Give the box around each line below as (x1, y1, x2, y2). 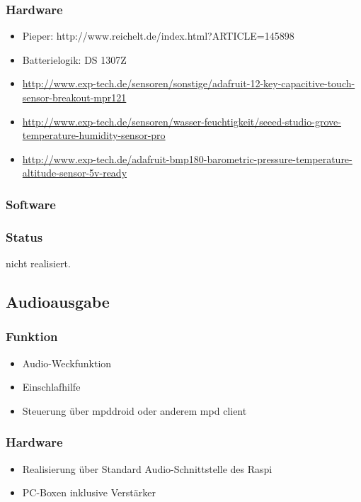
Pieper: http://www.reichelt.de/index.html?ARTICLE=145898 (22, 28, 294, 43)
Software (6, 195, 56, 213)
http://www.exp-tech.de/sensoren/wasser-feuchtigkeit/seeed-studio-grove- (22, 113, 341, 128)
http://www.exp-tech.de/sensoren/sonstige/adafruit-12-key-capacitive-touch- (22, 76, 355, 91)
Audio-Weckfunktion (22, 355, 112, 370)
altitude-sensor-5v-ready (22, 165, 127, 180)
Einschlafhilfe (22, 379, 81, 394)
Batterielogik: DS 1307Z (22, 52, 127, 67)
